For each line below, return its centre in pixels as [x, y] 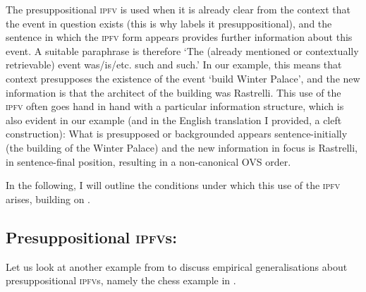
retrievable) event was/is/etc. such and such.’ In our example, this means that [174, 65]
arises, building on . [48, 199]
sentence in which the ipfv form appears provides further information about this [179, 37]
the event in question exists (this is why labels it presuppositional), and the [169, 23]
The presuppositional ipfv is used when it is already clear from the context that [178, 9]
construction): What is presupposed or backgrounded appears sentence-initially [177, 134]
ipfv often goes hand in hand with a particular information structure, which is [175, 106]
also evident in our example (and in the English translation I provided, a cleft [174, 120]
